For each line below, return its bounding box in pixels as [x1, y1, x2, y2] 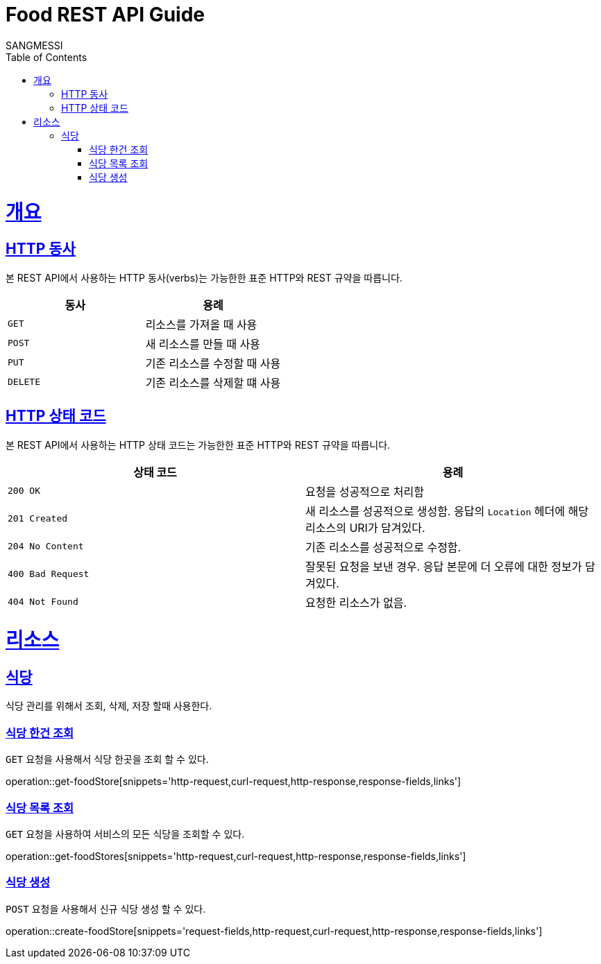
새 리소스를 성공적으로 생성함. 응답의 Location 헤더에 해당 [305, 503, 589, 518]
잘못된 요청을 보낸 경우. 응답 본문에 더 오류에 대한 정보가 [305, 559, 582, 574]
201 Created [8, 513, 68, 524]
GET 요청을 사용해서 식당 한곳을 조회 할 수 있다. [6, 753, 209, 766]
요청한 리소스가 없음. [305, 595, 407, 610]
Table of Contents [6, 51, 87, 63]
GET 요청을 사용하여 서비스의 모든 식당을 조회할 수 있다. [6, 827, 245, 840]
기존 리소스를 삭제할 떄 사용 [145, 375, 281, 390]
